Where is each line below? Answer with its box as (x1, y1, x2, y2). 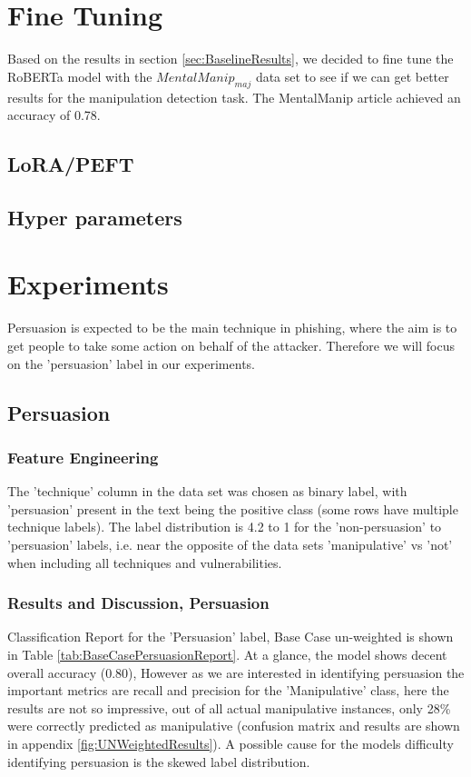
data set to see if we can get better (255, 66, 449, 85)
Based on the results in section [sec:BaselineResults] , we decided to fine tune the (7, 49, 454, 68)
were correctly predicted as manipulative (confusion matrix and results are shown (7, 716, 460, 735)
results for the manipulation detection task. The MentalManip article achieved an (7, 87, 461, 106)
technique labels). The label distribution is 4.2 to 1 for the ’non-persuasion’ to (7, 517, 442, 536)
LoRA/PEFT (7, 150, 134, 178)
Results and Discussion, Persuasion (7, 592, 270, 614)
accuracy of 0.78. (7, 105, 101, 125)
